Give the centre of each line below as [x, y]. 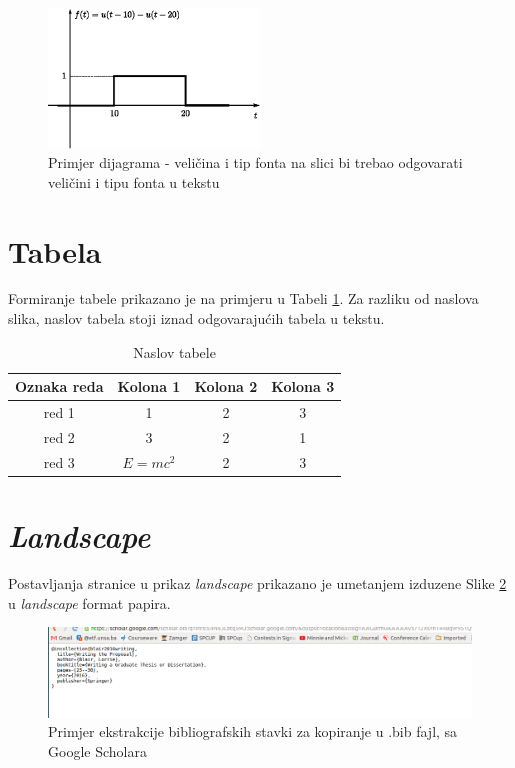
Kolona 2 [226, 386]
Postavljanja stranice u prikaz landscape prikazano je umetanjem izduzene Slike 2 [257, 583]
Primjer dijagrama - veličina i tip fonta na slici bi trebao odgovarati [255, 162]
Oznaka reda [59, 386]
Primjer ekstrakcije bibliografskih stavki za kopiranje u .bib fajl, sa [253, 731]
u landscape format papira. [89, 602]
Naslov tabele [174, 351]
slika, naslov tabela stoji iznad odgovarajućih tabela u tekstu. [196, 318]
